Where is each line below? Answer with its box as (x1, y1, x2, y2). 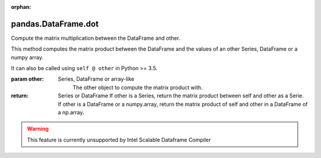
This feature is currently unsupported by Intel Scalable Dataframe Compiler (27, 136, 211, 143)
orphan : (11, 4, 32, 10)
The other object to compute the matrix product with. (73, 84, 203, 91)
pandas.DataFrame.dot (11, 18, 99, 29)
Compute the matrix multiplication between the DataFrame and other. (11, 34, 181, 42)
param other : (11, 75, 45, 83)
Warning (27, 125, 49, 132)
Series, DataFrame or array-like (58, 75, 135, 83)
